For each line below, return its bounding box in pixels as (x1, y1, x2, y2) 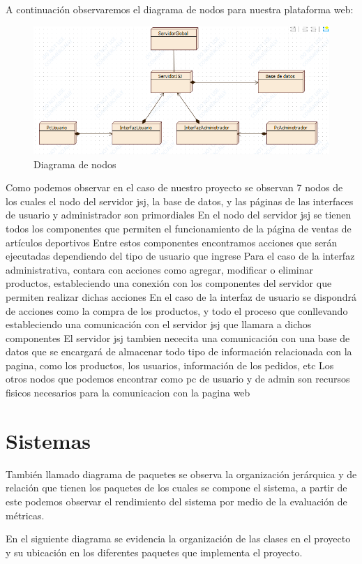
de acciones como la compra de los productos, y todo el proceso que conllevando (6, 303, 348, 318)
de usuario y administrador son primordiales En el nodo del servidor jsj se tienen (6, 207, 352, 222)
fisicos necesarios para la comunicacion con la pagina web (6, 385, 250, 400)
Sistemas (6, 426, 91, 454)
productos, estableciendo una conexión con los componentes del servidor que (6, 276, 332, 290)
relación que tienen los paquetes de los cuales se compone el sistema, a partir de (6, 480, 347, 495)
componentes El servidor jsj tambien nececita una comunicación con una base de (6, 330, 350, 345)
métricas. (6, 507, 45, 522)
